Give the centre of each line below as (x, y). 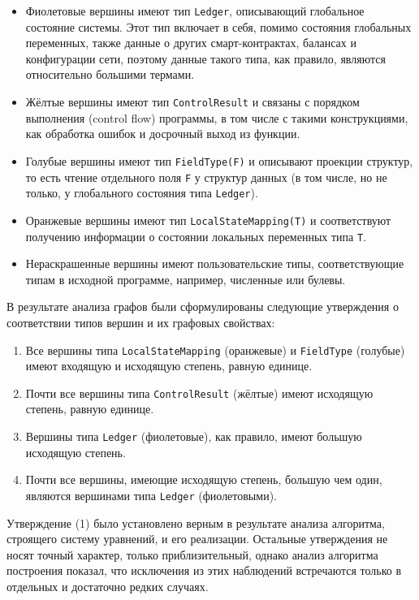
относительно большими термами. (110, 74)
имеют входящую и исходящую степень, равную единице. (169, 366)
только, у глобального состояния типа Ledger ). (142, 193)
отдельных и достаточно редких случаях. (108, 586)
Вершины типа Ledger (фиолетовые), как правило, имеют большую (194, 436)
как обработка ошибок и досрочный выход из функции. (163, 134)
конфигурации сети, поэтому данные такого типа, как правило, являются (205, 58)
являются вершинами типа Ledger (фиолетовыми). (151, 495)
